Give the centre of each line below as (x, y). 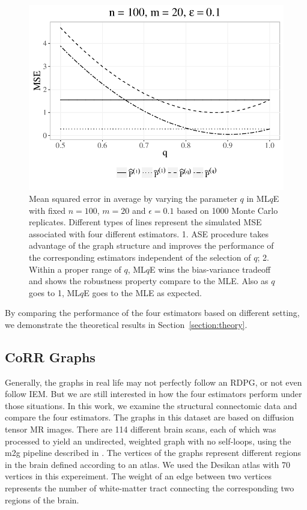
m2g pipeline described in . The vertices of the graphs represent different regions (153, 453)
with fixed (47, 210)
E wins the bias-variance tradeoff (210, 269)
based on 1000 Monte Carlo (227, 210)
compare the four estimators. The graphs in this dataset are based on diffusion (150, 417)
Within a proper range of (75, 269)
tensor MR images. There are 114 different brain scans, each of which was (141, 429)
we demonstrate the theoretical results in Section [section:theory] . (126, 324)
